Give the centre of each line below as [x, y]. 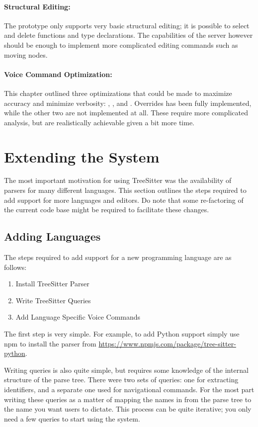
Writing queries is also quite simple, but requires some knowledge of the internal [126, 370]
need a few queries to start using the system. [72, 418]
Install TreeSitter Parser [52, 284]
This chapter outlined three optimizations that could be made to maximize [118, 93]
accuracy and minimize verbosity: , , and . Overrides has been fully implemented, [128, 103]
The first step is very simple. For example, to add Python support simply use [122, 334]
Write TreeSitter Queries [53, 300]
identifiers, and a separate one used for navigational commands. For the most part [129, 389]
